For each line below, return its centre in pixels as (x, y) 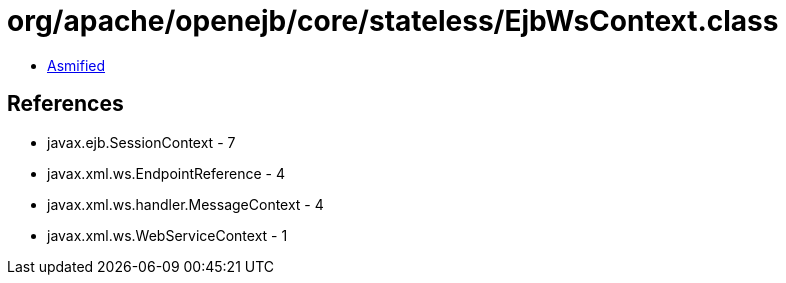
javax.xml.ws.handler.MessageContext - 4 (185, 204)
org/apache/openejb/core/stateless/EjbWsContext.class (393, 21)
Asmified (76, 65)
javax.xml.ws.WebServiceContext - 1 (167, 235)
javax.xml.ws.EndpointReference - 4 (166, 173)
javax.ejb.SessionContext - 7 (141, 142)
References (65, 104)
